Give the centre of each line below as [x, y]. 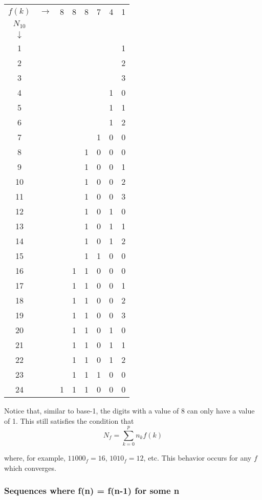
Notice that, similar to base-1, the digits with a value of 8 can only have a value [129, 410]
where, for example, [35, 458]
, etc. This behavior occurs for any [198, 458]
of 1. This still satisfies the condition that [69, 420]
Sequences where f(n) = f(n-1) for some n [92, 491]
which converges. [30, 468]
